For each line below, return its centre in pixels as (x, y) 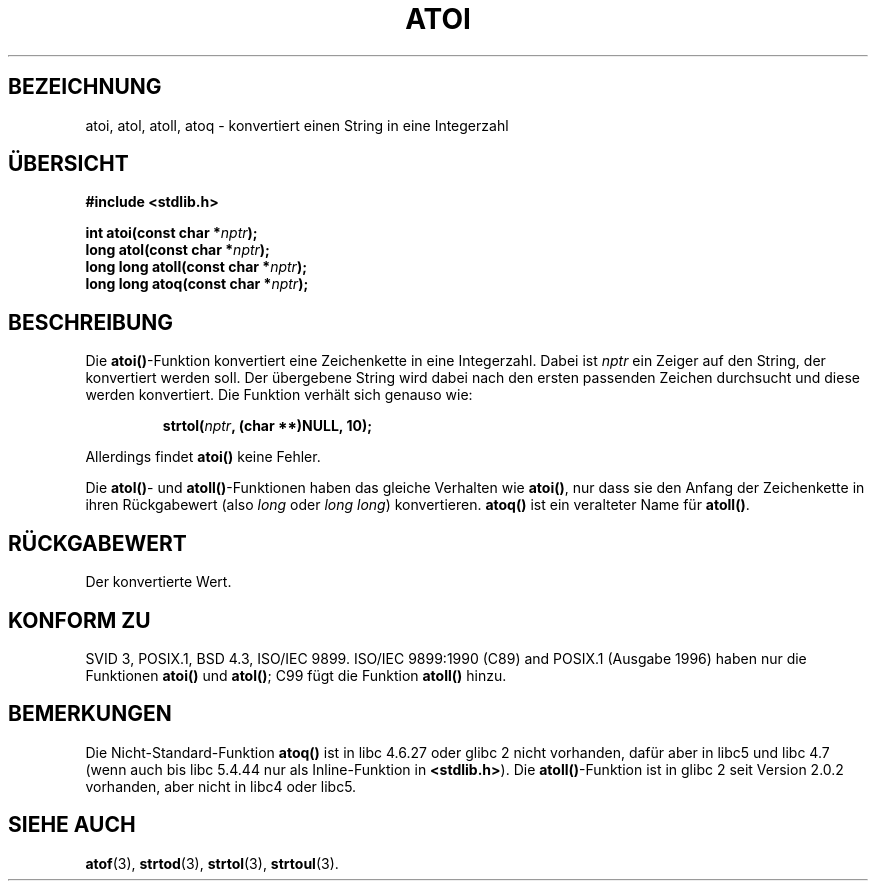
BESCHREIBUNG (91, 322)
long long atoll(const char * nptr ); (196, 267)
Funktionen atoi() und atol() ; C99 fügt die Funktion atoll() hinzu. (296, 675)
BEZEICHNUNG (85, 87)
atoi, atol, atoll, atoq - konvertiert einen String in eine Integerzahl (297, 125)
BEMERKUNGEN (90, 714)
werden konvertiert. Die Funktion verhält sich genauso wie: (279, 395)
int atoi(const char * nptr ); (171, 233)
